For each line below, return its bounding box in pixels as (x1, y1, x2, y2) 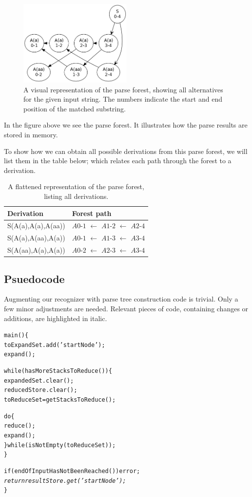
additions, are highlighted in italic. (4, 313, 107, 323)
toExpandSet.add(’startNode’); (4, 341, 105, 348)
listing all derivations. (44, 191, 109, 201)
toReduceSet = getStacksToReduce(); (4, 396, 116, 404)
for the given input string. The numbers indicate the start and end (23, 94, 222, 104)
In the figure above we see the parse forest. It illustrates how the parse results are (4, 120, 248, 130)
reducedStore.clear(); (4, 387, 78, 394)
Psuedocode (4, 271, 65, 286)
